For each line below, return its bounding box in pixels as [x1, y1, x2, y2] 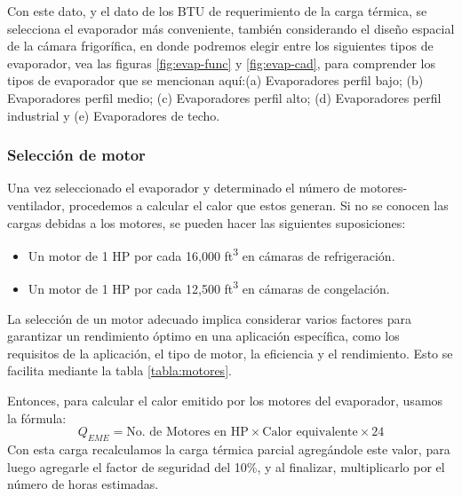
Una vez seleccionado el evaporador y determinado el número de [7, 178, 356, 197]
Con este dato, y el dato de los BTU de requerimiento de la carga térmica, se [7, 2, 427, 20]
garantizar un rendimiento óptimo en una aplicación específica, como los [7, 327, 400, 345]
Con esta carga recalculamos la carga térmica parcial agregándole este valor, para [7, 440, 450, 459]
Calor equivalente [262, 426, 358, 439]
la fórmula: [7, 408, 67, 427]
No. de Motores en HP [126, 426, 249, 439]
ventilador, [7, 195, 66, 214]
